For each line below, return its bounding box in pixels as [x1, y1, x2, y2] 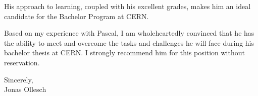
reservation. [4, 57, 40, 67]
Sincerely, [4, 74, 33, 84]
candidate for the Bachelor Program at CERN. [4, 11, 149, 21]
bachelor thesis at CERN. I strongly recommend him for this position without [4, 47, 245, 58]
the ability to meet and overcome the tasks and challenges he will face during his [4, 37, 254, 48]
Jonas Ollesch [4, 84, 46, 94]
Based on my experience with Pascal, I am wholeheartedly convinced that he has [4, 28, 254, 38]
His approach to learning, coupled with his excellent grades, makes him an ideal [4, 1, 251, 11]
